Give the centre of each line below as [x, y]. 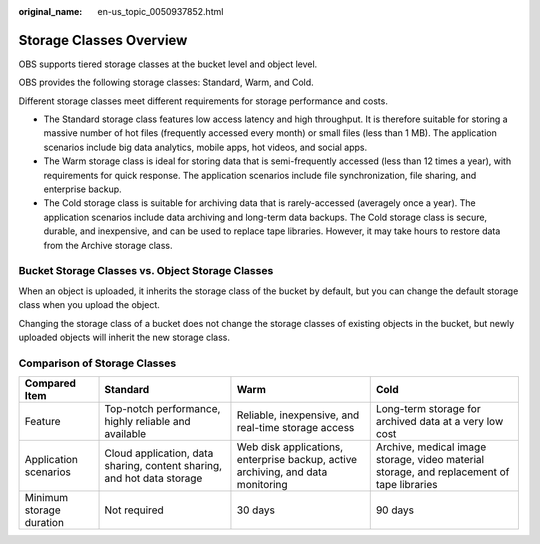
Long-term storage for [428, 409]
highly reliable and [147, 422]
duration [44, 523]
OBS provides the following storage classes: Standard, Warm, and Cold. [166, 82]
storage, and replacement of [442, 472]
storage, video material [430, 460]
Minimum [46, 498]
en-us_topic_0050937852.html [160, 11]
